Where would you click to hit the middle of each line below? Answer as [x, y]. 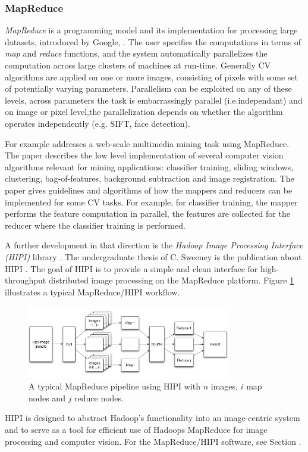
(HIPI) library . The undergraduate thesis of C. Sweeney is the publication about [153, 256]
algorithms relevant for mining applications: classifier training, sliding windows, [149, 166]
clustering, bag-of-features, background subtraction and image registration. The [150, 178]
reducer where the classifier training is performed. [95, 225]
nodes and [47, 398]
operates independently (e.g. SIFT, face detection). [98, 123]
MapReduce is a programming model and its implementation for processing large [151, 30]
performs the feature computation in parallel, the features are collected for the [147, 213]
